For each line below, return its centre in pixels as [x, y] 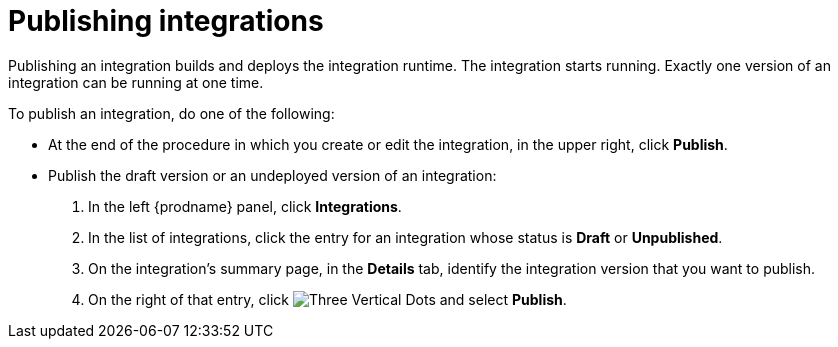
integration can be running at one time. [136, 82]
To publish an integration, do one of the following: [171, 113]
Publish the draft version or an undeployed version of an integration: [272, 175]
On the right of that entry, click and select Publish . [327, 299]
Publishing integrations [166, 21]
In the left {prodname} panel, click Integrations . [245, 206]
